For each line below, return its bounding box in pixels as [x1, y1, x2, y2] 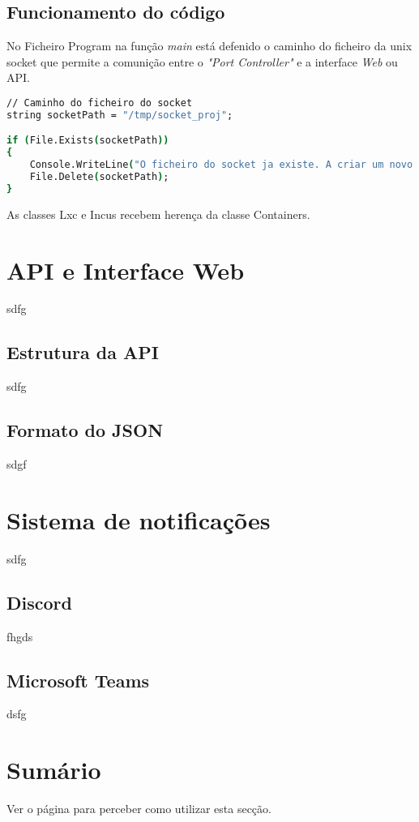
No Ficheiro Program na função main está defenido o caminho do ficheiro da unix [6, 37, 413, 54]
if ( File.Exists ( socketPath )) [6, 135, 169, 147]
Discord [6, 589, 72, 614]
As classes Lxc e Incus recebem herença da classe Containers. [6, 205, 310, 222]
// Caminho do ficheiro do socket [6, 96, 193, 109]
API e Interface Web [6, 253, 245, 286]
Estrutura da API [6, 340, 159, 365]
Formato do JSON [6, 417, 164, 443]
